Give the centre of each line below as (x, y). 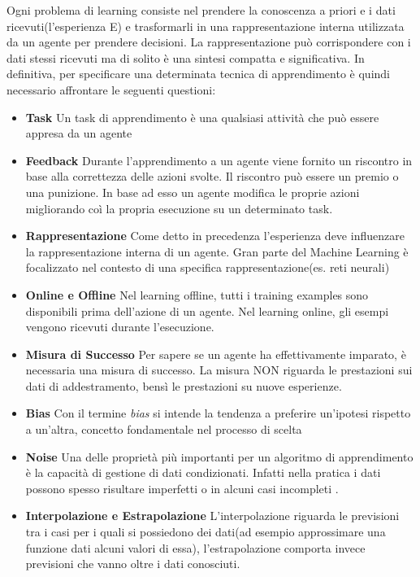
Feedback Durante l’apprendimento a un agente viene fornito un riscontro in (219, 160)
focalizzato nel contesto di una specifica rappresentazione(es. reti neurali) (208, 267)
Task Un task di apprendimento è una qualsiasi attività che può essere (202, 117)
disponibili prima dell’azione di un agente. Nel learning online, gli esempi (207, 310)
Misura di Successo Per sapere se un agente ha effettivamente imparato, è (216, 354)
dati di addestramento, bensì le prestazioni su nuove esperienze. (184, 385)
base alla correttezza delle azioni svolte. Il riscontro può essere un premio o (212, 176)
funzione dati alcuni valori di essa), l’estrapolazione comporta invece (195, 547)
